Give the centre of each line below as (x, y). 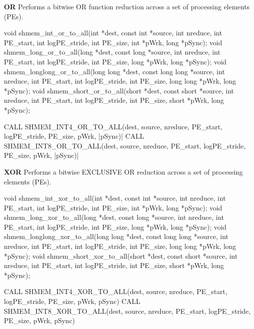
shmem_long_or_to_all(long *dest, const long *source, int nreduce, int (112, 52)
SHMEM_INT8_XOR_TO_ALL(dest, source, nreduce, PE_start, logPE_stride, (127, 311)
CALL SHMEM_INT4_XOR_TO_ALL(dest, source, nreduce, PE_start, (116, 291)
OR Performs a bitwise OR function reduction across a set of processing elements (127, 6)
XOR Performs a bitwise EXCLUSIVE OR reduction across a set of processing (124, 171)
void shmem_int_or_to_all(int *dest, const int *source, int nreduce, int (113, 33)
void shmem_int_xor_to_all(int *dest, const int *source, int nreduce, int (115, 198)
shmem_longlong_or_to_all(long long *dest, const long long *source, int (114, 71)
